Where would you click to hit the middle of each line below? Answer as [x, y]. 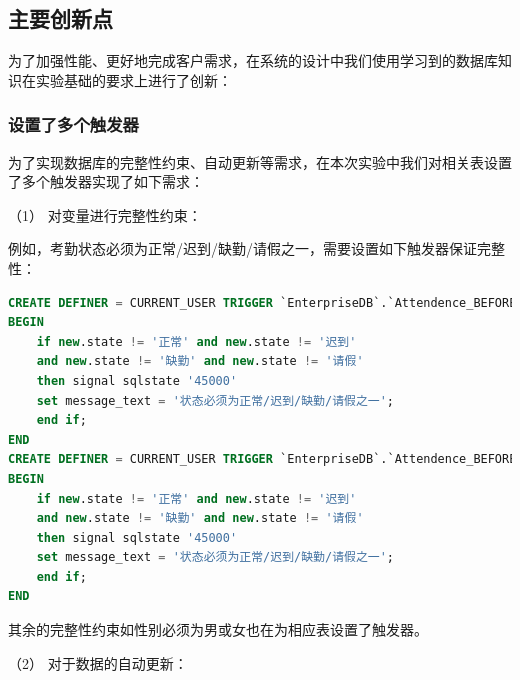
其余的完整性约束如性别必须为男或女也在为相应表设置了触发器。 [218, 629]
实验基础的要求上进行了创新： [133, 79]
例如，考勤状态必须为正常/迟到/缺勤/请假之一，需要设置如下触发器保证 [242, 248]
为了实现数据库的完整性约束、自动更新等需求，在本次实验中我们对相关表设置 [260, 161]
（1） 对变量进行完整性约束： [105, 214]
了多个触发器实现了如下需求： [106, 181]
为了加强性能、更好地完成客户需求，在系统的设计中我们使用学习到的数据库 [253, 60]
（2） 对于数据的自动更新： [98, 662]
